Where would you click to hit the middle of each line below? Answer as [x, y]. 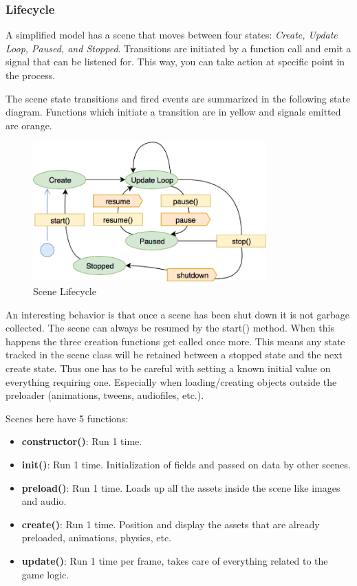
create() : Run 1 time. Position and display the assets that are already [171, 524]
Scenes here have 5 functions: [67, 418]
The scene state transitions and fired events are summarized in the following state [178, 98]
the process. [31, 75]
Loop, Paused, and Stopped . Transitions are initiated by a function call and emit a [178, 48]
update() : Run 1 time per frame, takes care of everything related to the [175, 560]
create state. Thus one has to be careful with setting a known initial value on [168, 368]
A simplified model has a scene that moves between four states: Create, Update [172, 35]
